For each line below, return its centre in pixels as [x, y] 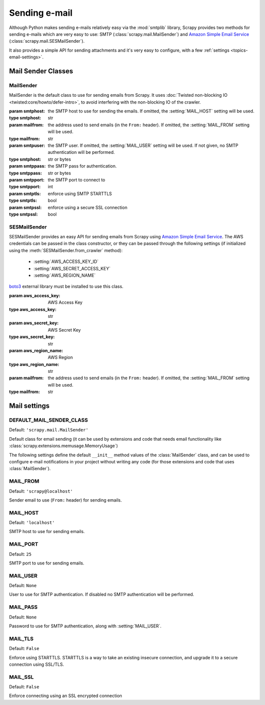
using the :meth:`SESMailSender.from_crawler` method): [66, 250]
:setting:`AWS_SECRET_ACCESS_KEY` [72, 268]
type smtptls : [23, 200]
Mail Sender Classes [41, 71]
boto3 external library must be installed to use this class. [66, 286]
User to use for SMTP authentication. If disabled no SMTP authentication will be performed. [102, 594]
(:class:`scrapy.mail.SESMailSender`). [47, 41]
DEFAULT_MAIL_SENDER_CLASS [49, 420]
